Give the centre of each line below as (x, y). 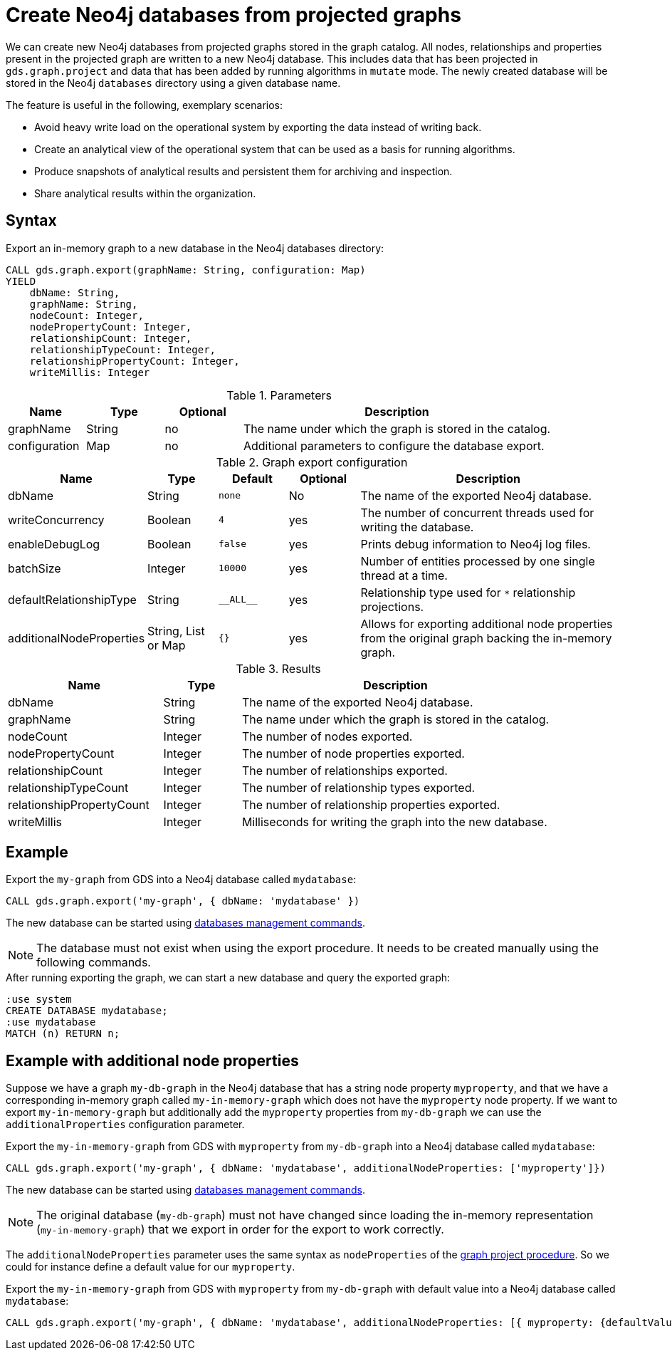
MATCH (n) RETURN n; (63, 1034)
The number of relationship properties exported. (371, 804)
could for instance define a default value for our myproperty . (151, 1267)
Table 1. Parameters (279, 395)
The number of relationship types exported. (358, 787)
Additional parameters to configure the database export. (394, 445)
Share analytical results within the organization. (145, 193)
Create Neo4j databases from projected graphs (233, 15)
